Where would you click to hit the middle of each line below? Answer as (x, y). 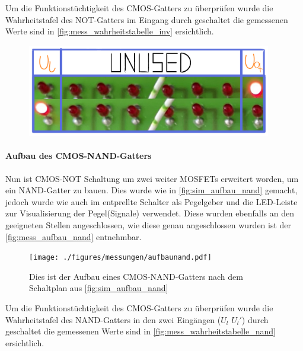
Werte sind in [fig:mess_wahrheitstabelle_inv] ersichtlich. (110, 31)
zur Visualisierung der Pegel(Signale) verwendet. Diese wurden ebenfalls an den (150, 213)
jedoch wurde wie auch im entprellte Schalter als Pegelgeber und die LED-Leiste (151, 201)
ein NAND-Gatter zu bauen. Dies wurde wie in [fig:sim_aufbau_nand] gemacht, (151, 190)
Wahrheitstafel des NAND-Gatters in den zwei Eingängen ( (113, 319)
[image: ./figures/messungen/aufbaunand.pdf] (120, 258)
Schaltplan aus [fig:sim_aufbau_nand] (99, 288)
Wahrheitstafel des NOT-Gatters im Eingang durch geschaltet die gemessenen (147, 19)
